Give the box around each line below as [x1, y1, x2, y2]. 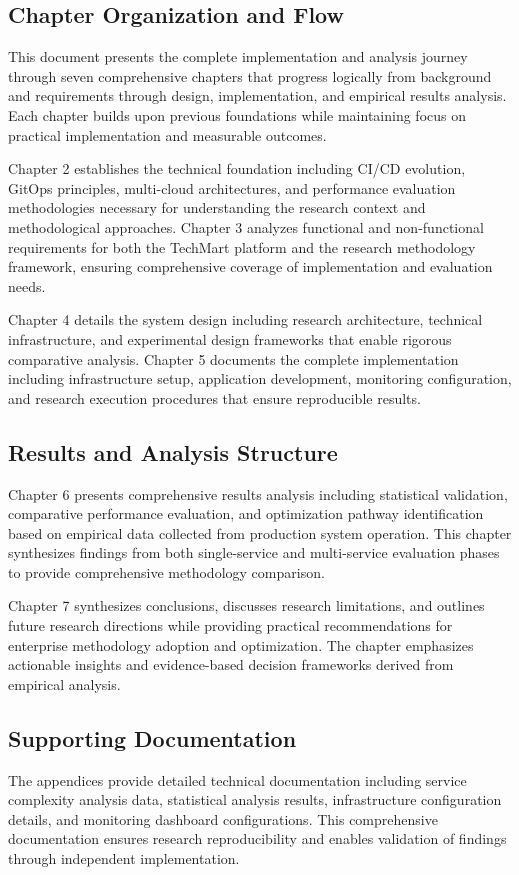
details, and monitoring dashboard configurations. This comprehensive [8, 808, 438, 829]
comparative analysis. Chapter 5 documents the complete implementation [8, 348, 459, 369]
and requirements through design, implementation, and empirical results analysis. [8, 85, 507, 106]
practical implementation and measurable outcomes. [8, 124, 327, 145]
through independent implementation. [8, 848, 240, 869]
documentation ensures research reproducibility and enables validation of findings [8, 828, 507, 849]
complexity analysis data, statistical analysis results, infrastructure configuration [8, 789, 502, 810]
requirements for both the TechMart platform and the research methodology [8, 236, 476, 257]
